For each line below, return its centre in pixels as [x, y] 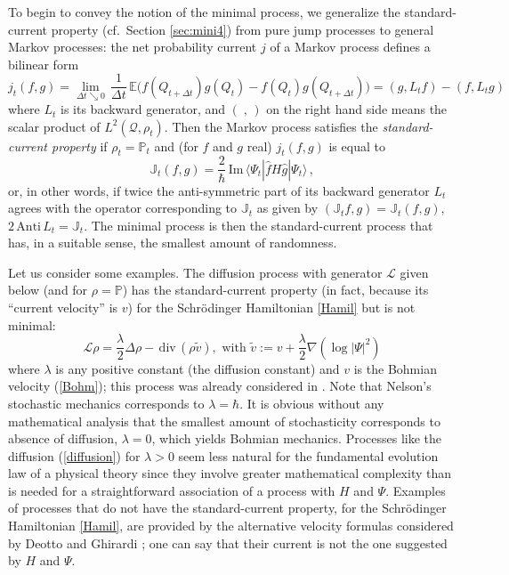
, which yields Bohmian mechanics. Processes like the [297, 438]
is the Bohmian [395, 368]
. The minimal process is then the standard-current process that [259, 225]
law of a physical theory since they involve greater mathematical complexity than [230, 473]
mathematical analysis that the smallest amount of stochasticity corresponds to [224, 421]
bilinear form [44, 64]
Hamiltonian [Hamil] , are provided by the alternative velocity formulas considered [231, 526]
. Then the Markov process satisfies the [271, 126]
